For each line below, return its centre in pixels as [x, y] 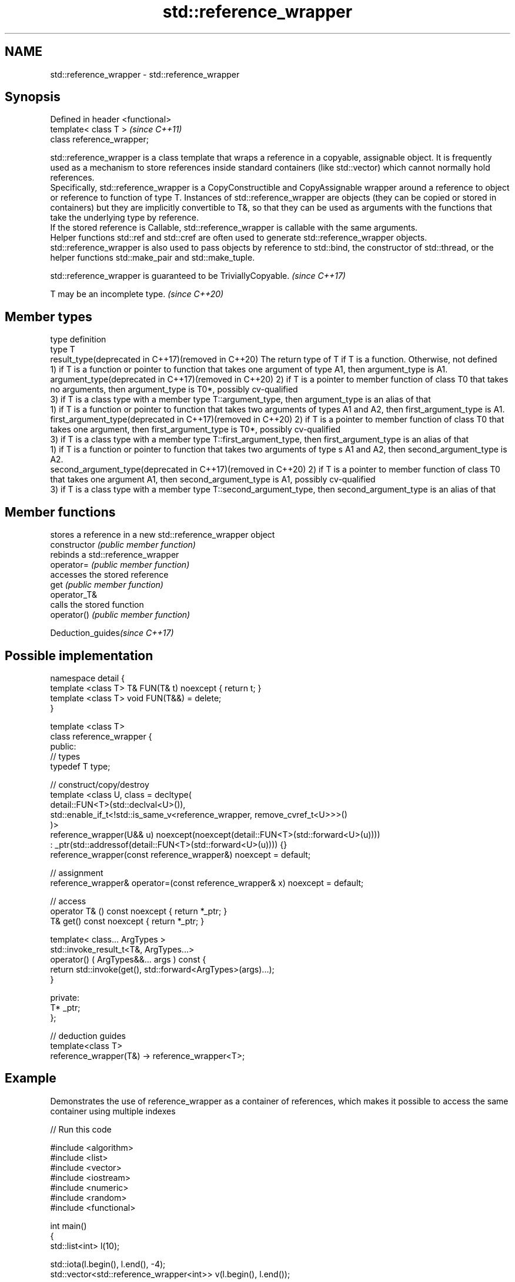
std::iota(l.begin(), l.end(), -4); [108, 1264]
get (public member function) [107, 585]
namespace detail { [87, 678]
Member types [49, 317]
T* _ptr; [65, 1007]
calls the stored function [97, 605]
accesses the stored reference [109, 575]
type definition [78, 339]
